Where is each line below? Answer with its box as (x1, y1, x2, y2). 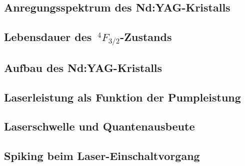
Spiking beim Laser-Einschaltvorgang (4, 148, 200, 163)
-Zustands (120, 29, 172, 44)
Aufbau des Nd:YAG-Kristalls (4, 59, 162, 75)
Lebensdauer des (4, 29, 92, 44)
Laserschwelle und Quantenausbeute (4, 118, 195, 134)
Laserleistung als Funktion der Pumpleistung (4, 89, 241, 104)
